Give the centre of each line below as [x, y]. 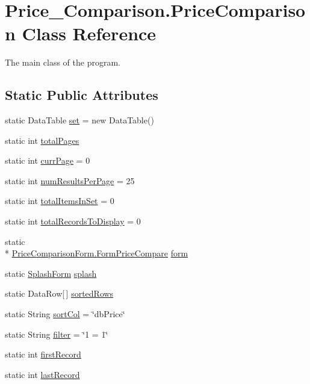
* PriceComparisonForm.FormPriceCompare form [97, 253]
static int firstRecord [43, 354]
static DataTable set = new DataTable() [79, 120]
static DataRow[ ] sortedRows [59, 293]
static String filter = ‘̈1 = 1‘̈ [57, 334]
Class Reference [89, 33]
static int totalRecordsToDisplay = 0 [73, 221]
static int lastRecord [42, 374]
